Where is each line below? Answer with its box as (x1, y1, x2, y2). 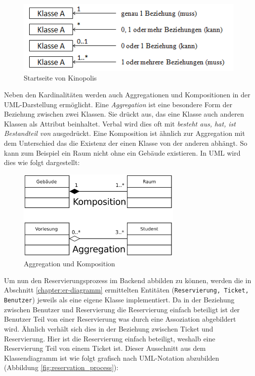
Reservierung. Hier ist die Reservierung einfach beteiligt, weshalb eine (4, 333, 215, 343)
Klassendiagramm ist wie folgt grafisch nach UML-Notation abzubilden (4, 352, 219, 363)
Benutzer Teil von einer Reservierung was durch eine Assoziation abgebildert (4, 314, 236, 324)
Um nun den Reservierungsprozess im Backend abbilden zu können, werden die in (4, 275, 252, 285)
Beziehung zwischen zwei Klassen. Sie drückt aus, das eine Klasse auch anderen (4, 109, 244, 119)
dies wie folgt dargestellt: (4, 157, 80, 167)
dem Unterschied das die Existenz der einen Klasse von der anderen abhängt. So (4, 138, 248, 148)
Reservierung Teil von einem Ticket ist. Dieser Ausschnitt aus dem (4, 343, 206, 353)
